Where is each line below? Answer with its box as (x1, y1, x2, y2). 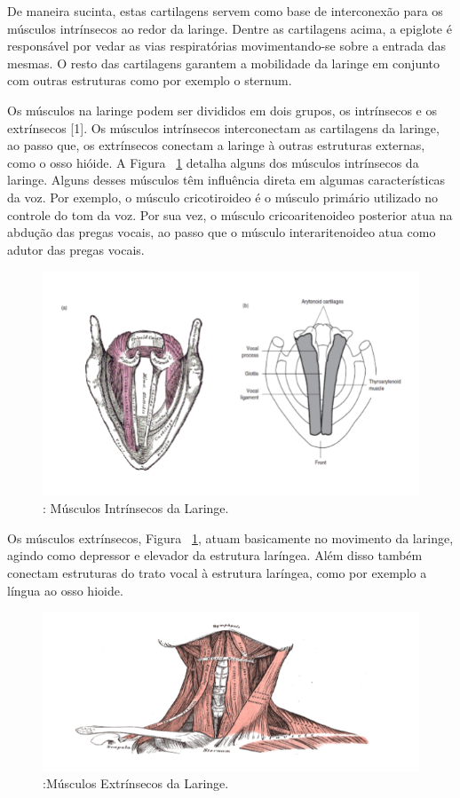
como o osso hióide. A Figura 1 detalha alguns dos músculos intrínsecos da (7, 153, 419, 171)
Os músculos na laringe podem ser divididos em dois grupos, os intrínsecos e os (7, 100, 437, 119)
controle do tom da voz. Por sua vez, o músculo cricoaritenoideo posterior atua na (7, 205, 453, 224)
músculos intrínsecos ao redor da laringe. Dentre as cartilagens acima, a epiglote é (7, 19, 452, 37)
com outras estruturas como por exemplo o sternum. (7, 71, 292, 90)
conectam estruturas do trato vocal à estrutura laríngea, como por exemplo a (7, 564, 427, 582)
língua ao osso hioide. (7, 581, 123, 599)
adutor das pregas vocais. (7, 240, 145, 258)
